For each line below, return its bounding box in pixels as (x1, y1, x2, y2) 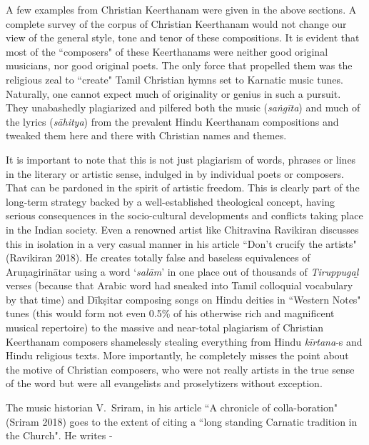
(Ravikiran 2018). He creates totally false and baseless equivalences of (6, 250, 310, 265)
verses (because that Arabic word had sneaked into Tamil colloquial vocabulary (6, 278, 353, 293)
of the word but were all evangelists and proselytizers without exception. (6, 376, 323, 391)
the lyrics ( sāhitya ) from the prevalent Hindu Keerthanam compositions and (6, 114, 339, 129)
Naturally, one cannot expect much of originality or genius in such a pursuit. (6, 86, 341, 101)
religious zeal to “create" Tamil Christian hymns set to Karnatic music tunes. (6, 71, 343, 86)
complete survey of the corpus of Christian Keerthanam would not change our (6, 16, 347, 31)
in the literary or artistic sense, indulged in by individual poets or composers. (6, 166, 345, 181)
